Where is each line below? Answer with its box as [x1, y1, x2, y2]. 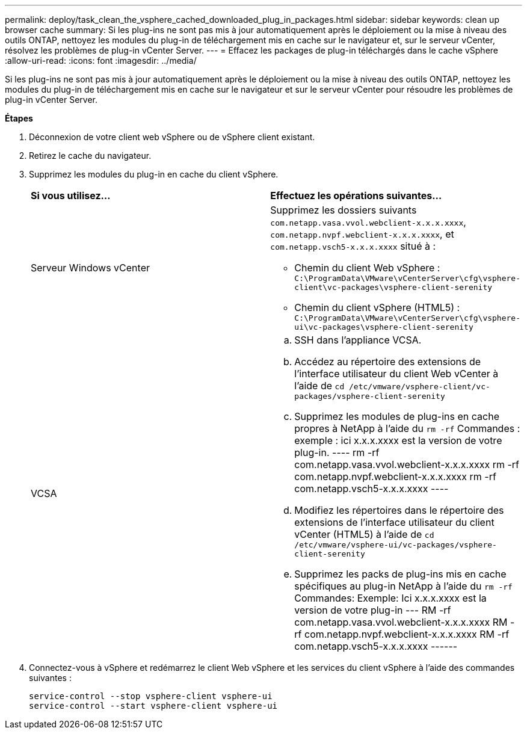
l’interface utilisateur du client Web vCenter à [294, 368, 499, 380]
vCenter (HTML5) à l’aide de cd [294, 528, 434, 540]
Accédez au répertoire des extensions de [294, 356, 481, 368]
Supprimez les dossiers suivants [270, 204, 417, 216]
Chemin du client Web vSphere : [294, 262, 440, 274]
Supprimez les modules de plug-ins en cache [294, 410, 499, 422]
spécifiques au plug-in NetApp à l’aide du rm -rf [294, 580, 513, 592]
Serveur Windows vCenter [31, 262, 150, 274]
